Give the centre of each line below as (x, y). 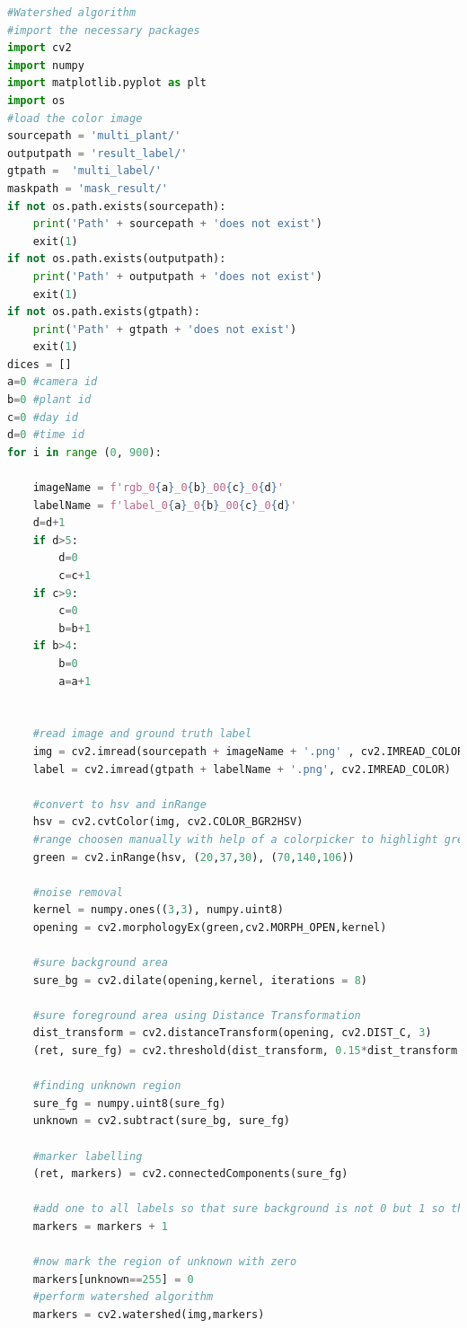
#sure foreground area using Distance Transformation (197, 1015)
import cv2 (40, 48)
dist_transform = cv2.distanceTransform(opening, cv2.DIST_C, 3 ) (232, 1033)
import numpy (46, 65)
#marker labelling (88, 1156)
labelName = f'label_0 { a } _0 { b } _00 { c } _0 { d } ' (165, 505)
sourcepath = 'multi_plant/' (94, 136)
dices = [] (40, 364)
